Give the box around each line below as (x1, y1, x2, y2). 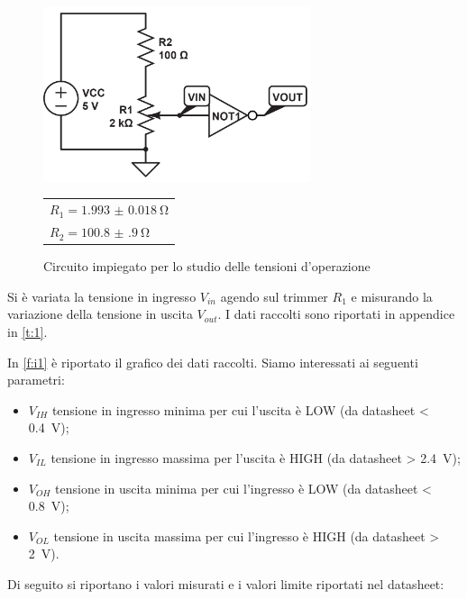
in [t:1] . (7, 322, 48, 340)
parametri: (7, 370, 65, 389)
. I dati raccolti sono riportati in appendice (217, 304, 455, 323)
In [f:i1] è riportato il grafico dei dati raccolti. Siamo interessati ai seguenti (7, 352, 418, 371)
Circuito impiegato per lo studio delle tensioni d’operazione (43, 257, 371, 276)
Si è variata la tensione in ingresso (7, 286, 197, 305)
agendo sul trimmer (220, 286, 328, 305)
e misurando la (351, 286, 433, 305)
